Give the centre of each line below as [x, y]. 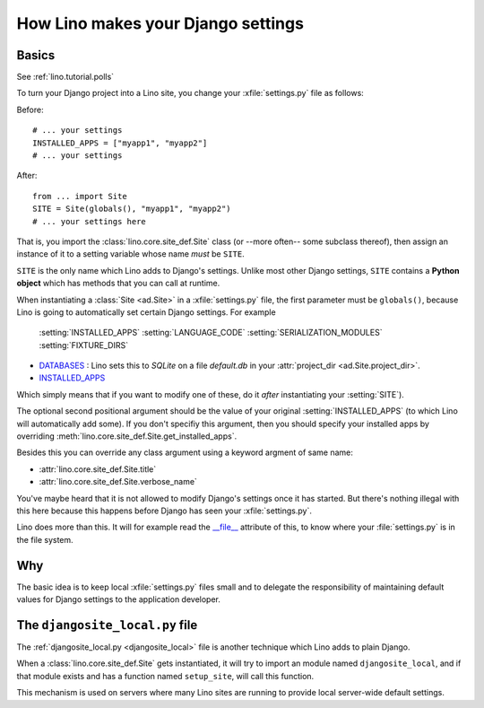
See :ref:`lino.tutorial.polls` [65, 77]
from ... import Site [80, 196]
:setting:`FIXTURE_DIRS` [84, 345]
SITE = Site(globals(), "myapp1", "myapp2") [132, 209]
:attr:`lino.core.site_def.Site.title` [98, 469]
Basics [36, 55]
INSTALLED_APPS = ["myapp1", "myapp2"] [120, 143]
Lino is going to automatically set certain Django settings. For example [147, 312]
